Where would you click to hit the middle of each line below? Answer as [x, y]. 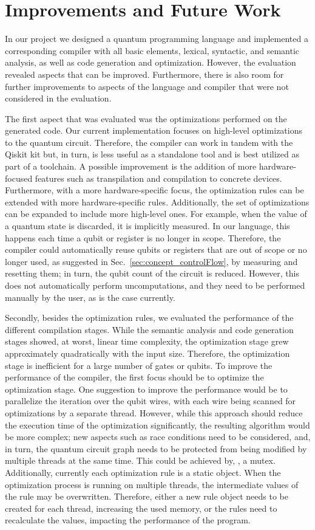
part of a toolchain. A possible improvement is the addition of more [131, 166]
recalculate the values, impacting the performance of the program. [128, 520]
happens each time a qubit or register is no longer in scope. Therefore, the [143, 237]
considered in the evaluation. [58, 98]
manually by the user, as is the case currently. [90, 297]
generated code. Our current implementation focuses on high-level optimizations [154, 130]
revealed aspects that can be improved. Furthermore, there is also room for [144, 74]
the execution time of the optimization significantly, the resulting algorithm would [157, 425]
